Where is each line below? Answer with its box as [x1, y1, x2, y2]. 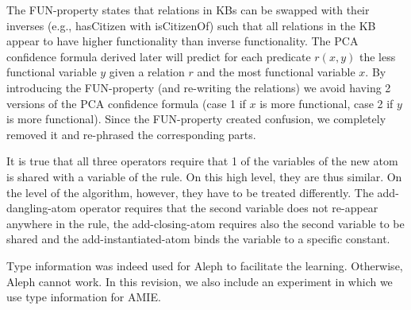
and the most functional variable [197, 64, 355, 80]
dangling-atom [6, 200, 76, 216]
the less [359, 48, 396, 64]
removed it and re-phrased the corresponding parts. [6, 126, 256, 142]
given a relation [109, 64, 185, 80]
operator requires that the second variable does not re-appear [79, 200, 378, 216]
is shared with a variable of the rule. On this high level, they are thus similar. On [6, 168, 402, 184]
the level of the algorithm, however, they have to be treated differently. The [6, 184, 374, 200]
